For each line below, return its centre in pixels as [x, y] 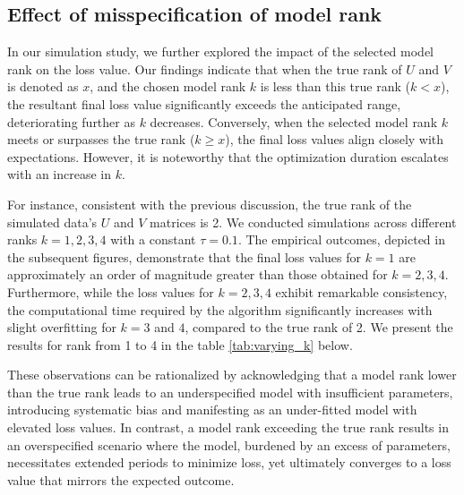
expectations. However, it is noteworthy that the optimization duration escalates [228, 156]
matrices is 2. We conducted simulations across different [303, 222]
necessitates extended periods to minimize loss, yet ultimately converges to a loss [229, 462]
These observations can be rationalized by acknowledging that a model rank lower [232, 375]
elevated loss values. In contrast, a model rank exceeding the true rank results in [228, 427]
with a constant [153, 239]
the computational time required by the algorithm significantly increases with [220, 309]
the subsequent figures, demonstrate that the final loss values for [184, 256]
